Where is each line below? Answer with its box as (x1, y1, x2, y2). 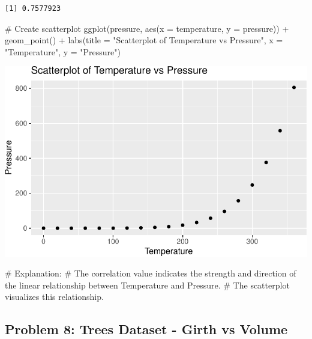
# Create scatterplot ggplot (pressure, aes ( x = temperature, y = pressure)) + (5, 22, 289, 34)
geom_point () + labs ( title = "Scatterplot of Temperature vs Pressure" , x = (5, 34, 283, 46)
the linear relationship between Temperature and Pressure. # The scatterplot (5, 278, 290, 291)
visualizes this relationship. (5, 290, 104, 303)
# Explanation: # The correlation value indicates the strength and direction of (5, 267, 296, 279)
